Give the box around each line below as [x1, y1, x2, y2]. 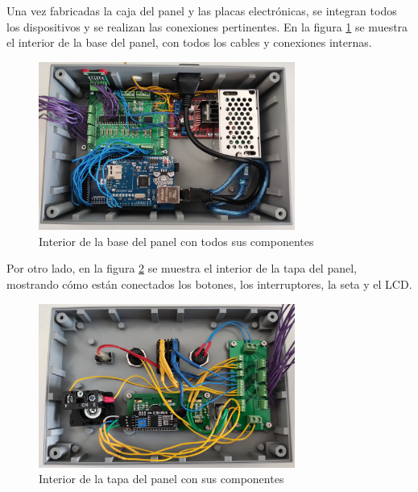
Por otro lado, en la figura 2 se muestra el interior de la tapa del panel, [6, 260, 357, 277]
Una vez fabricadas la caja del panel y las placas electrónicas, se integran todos [6, 2, 397, 19]
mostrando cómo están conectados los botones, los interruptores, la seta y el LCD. [6, 275, 412, 292]
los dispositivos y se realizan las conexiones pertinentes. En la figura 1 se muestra [6, 18, 408, 35]
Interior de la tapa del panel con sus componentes [39, 470, 284, 487]
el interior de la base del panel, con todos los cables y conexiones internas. [6, 34, 372, 51]
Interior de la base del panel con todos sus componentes [39, 232, 314, 249]
